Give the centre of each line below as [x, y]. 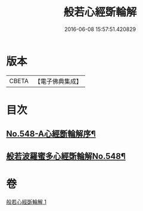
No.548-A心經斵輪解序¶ [51, 134]
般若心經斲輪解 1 [26, 201]
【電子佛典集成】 [58, 81]
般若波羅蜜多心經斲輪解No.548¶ [66, 156]
